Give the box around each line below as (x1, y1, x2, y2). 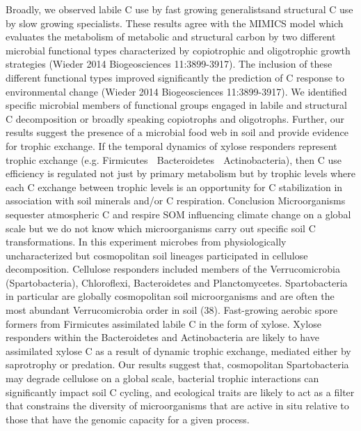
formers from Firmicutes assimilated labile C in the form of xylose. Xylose (6, 316, 321, 331)
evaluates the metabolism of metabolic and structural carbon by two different (6, 29, 336, 44)
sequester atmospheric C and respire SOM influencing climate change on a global (6, 206, 351, 221)
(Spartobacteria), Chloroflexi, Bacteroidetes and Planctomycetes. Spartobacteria (6, 275, 348, 289)
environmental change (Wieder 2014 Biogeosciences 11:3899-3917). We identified (6, 84, 347, 98)
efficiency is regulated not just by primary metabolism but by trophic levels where (6, 166, 355, 181)
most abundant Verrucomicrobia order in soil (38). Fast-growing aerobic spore (6, 303, 338, 317)
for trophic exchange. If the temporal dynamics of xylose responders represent (6, 138, 337, 153)
